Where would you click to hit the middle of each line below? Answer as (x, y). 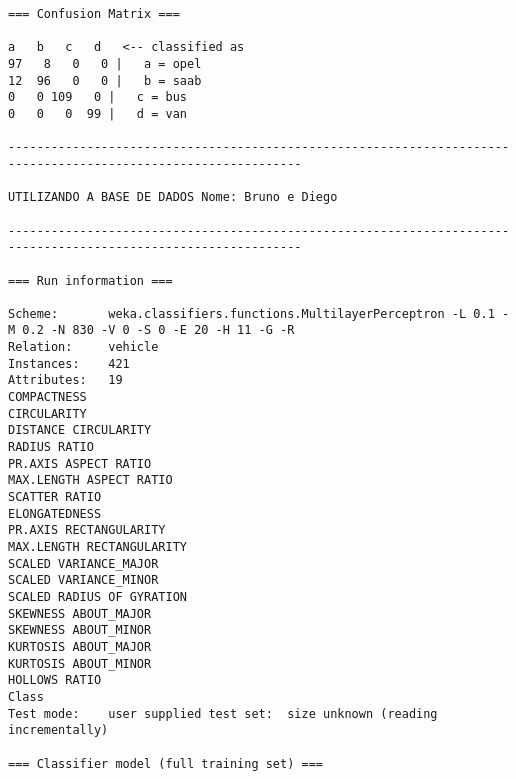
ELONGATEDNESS (55, 513)
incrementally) (58, 730)
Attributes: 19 (65, 380)
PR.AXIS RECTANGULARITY (87, 530)
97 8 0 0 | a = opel (105, 63)
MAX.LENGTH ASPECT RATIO (90, 480)
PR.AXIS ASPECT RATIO (80, 463)
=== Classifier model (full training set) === (165, 763)
